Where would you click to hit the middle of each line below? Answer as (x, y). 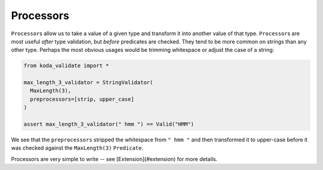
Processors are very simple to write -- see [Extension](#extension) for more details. (114, 159)
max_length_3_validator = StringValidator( (89, 83)
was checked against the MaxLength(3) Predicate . (77, 148)
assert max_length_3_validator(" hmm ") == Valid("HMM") (109, 124)
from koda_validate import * (66, 66)
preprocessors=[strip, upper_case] (82, 99)
